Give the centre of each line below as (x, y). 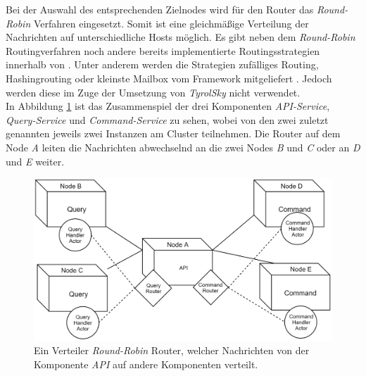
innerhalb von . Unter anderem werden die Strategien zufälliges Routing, (162, 64)
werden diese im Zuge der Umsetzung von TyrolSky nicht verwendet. (153, 92)
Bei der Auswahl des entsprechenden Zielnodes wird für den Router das (160, 9)
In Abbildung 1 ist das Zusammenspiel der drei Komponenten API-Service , (168, 106)
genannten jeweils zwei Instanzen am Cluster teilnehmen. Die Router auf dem (173, 133)
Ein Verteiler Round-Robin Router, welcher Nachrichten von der (172, 350)
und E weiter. (35, 161)
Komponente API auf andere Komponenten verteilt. (146, 364)
